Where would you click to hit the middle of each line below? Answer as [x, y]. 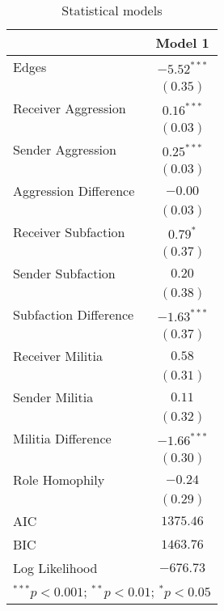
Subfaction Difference [74, 314]
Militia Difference [62, 438]
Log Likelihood [55, 568]
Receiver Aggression [70, 108]
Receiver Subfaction [69, 232]
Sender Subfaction [64, 273]
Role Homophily [59, 479]
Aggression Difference [74, 191]
